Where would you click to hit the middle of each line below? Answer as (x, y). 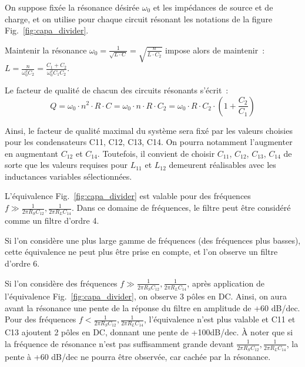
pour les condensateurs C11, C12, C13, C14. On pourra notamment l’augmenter (149, 142)
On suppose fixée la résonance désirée (72, 7)
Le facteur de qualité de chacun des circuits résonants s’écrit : (117, 90)
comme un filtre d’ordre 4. (52, 220)
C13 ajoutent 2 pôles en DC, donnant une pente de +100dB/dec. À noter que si (149, 332)
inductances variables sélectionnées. (68, 176)
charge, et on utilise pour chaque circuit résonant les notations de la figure (139, 18)
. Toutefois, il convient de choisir (156, 153)
